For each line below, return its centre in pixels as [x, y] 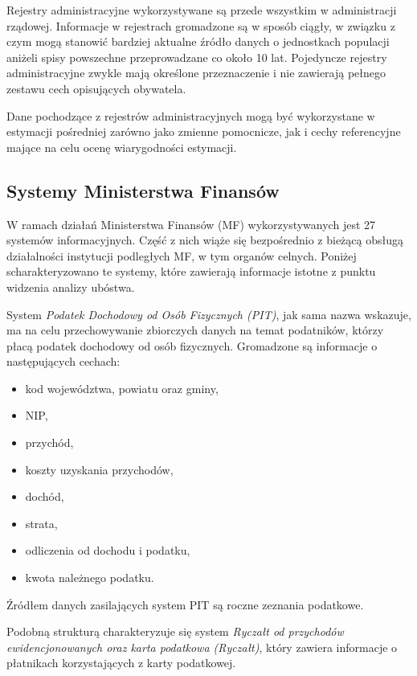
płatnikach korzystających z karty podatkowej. [121, 663]
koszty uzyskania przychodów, [99, 469]
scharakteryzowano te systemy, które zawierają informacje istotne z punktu [191, 271]
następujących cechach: [63, 361]
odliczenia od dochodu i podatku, [108, 550]
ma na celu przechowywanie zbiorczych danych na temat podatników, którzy [195, 330]
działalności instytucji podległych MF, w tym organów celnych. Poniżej [182, 255]
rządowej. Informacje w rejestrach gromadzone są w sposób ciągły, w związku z [201, 25]
